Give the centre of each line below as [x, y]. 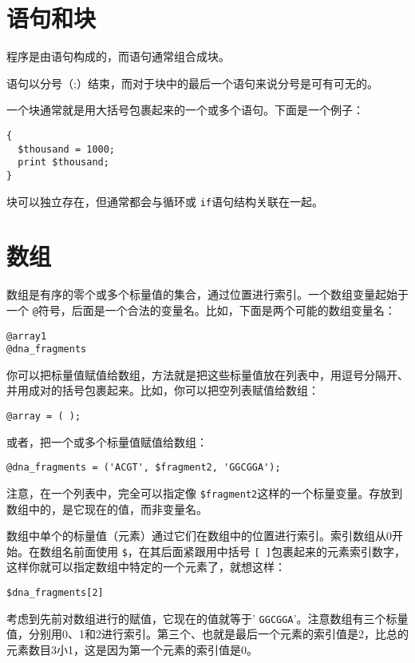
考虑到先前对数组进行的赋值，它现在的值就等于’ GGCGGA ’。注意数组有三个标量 [207, 618]
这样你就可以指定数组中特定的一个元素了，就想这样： [146, 567]
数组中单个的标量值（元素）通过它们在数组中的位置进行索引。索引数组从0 [199, 536]
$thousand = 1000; [67, 149]
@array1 [27, 336]
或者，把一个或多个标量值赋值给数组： [107, 441]
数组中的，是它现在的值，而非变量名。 [107, 508]
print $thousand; [63, 163]
